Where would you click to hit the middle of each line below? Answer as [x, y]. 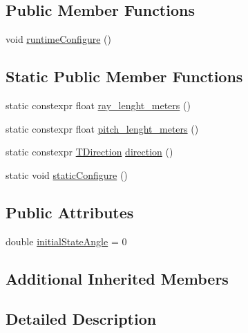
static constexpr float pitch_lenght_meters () [102, 128]
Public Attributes [70, 212]
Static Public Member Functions [124, 76]
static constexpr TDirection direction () [89, 152]
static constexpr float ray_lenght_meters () [98, 105]
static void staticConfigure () [67, 174]
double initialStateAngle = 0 [66, 241]
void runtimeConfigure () [58, 39]
